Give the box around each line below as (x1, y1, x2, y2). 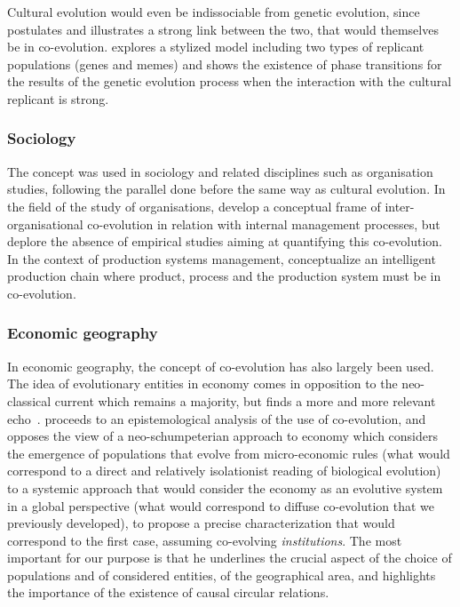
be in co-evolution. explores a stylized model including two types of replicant (7, 37, 424, 56)
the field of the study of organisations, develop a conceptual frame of (7, 196, 381, 215)
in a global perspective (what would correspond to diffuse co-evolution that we (7, 496, 435, 515)
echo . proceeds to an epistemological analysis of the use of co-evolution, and (7, 409, 426, 427)
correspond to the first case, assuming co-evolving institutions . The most (7, 531, 402, 549)
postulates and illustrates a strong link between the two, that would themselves (7, 20, 439, 38)
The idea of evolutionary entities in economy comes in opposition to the (7, 374, 398, 393)
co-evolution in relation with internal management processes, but (87, 214, 440, 233)
